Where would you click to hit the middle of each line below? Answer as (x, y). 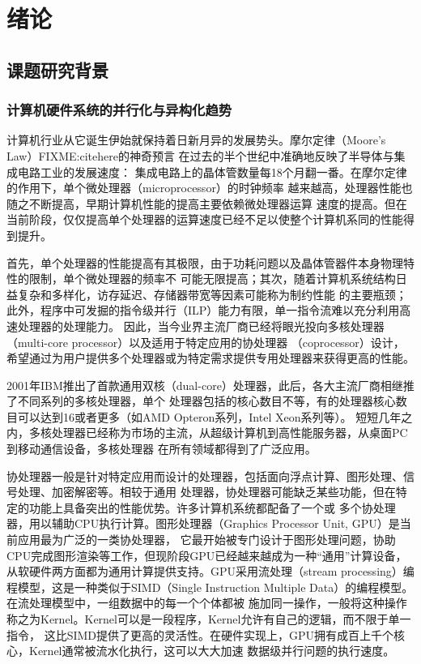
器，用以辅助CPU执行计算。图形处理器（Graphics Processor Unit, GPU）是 (203, 523)
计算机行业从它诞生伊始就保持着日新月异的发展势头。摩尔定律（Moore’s (196, 140)
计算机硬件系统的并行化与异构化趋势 (119, 110)
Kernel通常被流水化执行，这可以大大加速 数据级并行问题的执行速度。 (212, 651)
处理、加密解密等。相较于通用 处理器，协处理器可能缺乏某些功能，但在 (206, 492)
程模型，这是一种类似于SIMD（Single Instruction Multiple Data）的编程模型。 (210, 587)
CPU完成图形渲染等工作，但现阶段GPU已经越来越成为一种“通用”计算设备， (207, 555)
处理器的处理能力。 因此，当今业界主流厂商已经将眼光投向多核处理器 (201, 326)
